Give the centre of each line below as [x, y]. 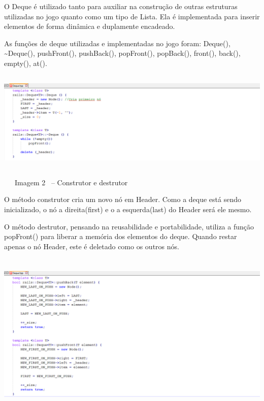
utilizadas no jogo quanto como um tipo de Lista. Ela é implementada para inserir [132, 16]
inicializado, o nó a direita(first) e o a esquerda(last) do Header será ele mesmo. [128, 209]
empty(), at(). [26, 63]
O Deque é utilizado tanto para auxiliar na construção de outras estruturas [121, 6]
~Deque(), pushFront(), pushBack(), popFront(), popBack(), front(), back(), [122, 53]
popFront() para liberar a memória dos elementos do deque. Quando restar [121, 236]
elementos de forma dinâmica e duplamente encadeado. [90, 26]
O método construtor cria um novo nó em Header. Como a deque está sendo [123, 199]
